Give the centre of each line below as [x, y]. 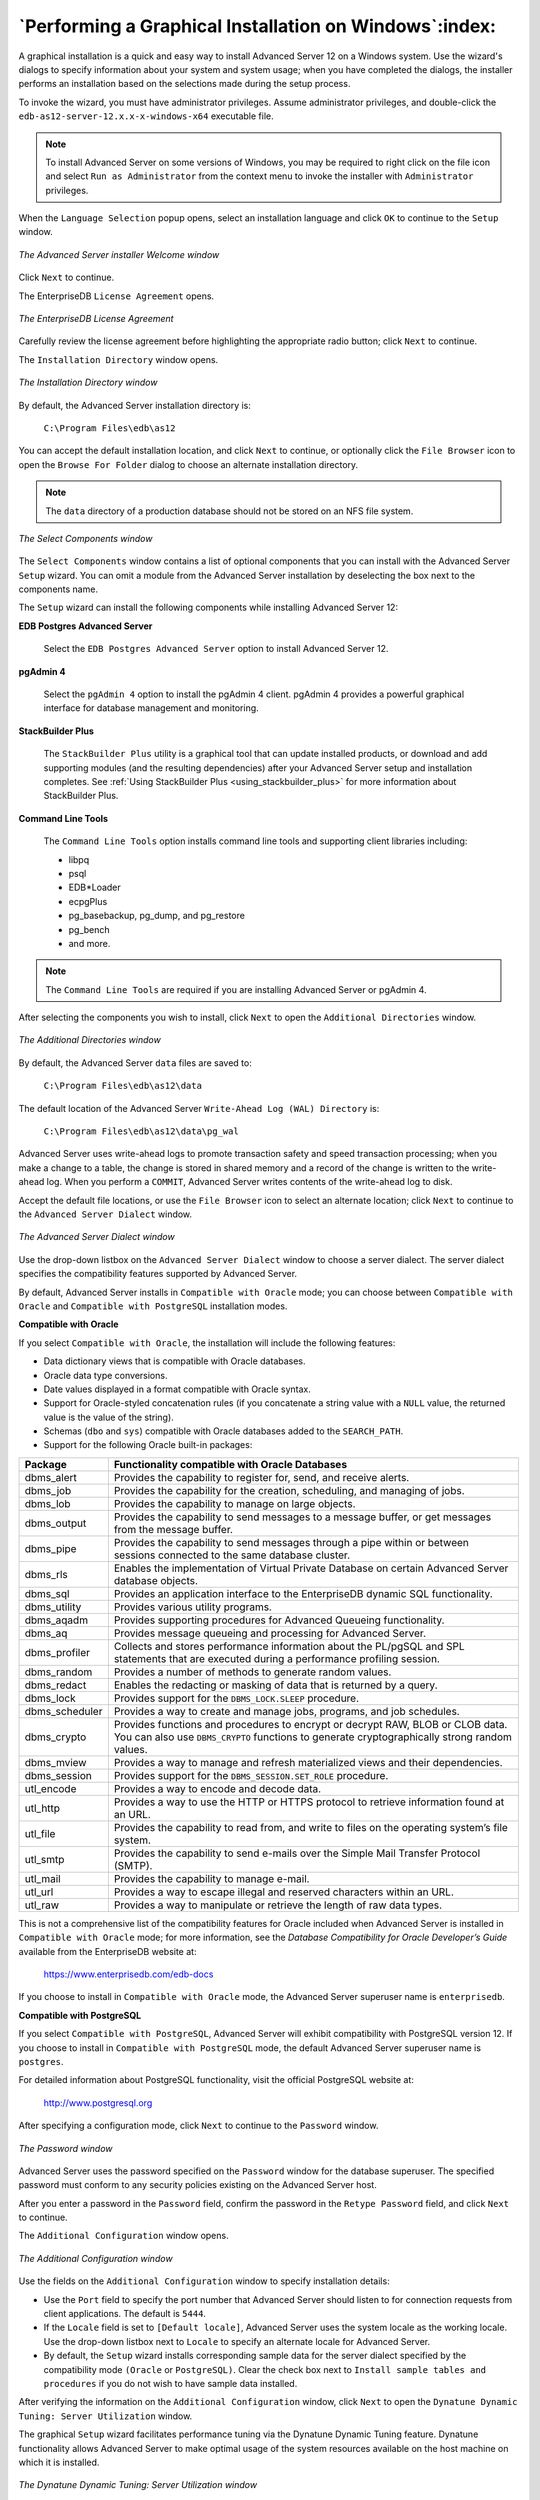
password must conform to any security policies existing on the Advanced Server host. [197, 2185]
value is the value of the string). [108, 1417]
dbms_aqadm [56, 1620]
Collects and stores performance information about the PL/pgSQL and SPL [289, 1646]
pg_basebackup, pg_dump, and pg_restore [156, 916]
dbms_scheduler [63, 1711]
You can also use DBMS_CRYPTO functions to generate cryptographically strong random [312, 1737]
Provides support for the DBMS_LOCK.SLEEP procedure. [236, 1698]
